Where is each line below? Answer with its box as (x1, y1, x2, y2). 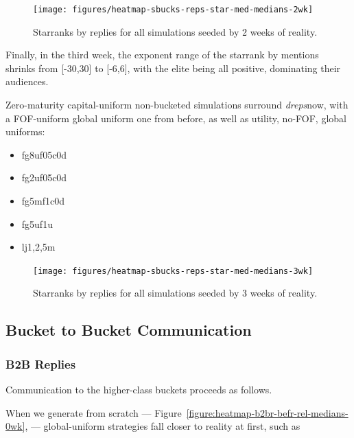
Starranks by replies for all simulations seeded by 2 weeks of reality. (33, 24, 318, 38)
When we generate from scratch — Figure (5, 405, 182, 419)
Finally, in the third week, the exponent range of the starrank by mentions (5, 47, 319, 62)
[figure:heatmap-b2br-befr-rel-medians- (186, 405, 349, 419)
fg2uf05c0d (21, 170, 67, 185)
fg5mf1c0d (21, 194, 65, 207)
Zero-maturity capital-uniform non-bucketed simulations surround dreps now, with (5, 97, 349, 112)
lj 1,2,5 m (21, 240, 56, 254)
